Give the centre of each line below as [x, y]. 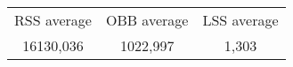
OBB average [147, 20]
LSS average [240, 20]
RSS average [53, 20]
